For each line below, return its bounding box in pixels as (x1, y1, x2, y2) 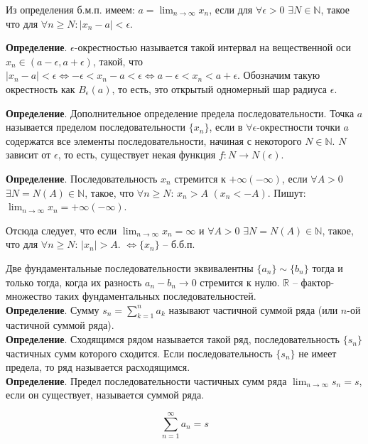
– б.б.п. (163, 237, 195, 251)
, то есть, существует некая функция (58, 147, 216, 162)
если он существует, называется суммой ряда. (6, 387, 205, 402)
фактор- (301, 274, 335, 289)
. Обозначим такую (237, 67, 320, 82)
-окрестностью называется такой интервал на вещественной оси (74, 40, 352, 55)
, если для (209, 2, 253, 16)
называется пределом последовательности (6, 119, 186, 134)
